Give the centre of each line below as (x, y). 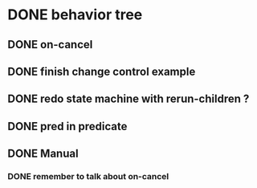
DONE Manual (43, 154)
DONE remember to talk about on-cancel (88, 177)
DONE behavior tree (75, 15)
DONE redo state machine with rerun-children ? (128, 99)
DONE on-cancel (50, 45)
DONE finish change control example (102, 71)
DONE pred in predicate (67, 126)
